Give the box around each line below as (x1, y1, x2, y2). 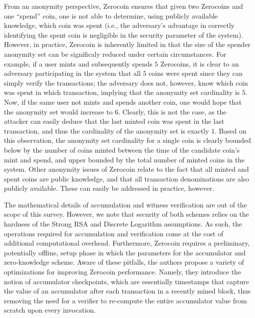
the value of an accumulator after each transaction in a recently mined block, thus (4, 286, 251, 296)
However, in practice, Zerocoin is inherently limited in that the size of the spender (4, 39, 251, 49)
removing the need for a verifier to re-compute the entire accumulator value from (4, 295, 247, 305)
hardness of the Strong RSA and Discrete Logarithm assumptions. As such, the (4, 219, 242, 229)
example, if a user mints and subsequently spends (4, 58, 153, 68)
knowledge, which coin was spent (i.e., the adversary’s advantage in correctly (4, 20, 235, 30)
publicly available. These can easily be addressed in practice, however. (4, 183, 214, 193)
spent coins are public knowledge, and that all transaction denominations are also (4, 173, 249, 183)
